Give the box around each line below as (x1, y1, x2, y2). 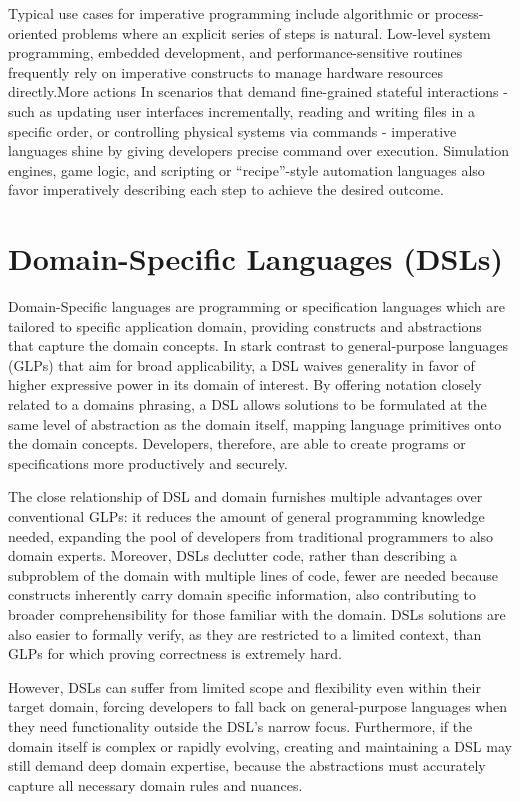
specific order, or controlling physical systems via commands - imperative (8, 120, 457, 141)
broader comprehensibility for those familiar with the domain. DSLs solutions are (8, 603, 506, 624)
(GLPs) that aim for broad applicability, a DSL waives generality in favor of (8, 354, 475, 375)
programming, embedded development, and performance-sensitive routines (8, 42, 463, 63)
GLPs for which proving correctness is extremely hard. (8, 643, 342, 664)
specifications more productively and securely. (8, 452, 288, 473)
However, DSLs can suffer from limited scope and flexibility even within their (8, 676, 481, 697)
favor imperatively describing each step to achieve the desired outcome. (8, 179, 444, 200)
